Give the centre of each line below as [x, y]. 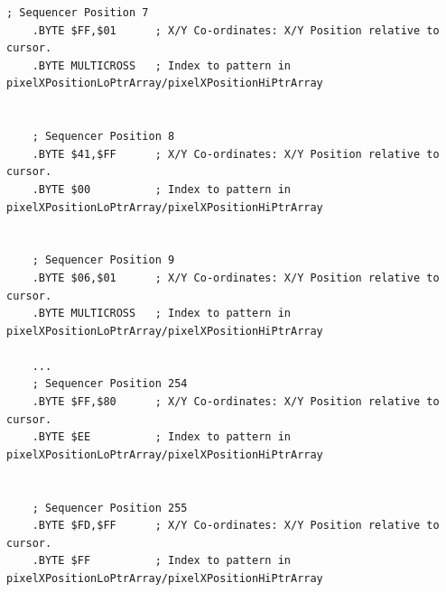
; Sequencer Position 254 [110, 384]
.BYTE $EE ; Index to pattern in [161, 437]
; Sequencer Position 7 [78, 13]
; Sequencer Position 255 [110, 508]
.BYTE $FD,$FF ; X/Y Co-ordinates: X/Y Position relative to [236, 526]
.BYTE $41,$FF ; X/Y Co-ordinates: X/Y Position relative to [236, 154]
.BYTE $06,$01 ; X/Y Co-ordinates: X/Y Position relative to [236, 277]
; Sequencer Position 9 [103, 260]
